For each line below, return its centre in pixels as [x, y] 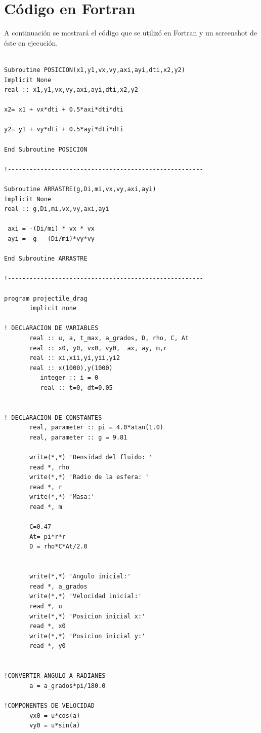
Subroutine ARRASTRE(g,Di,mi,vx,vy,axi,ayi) [80, 189]
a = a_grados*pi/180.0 [68, 686]
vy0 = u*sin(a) [55, 726]
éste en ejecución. [31, 42]
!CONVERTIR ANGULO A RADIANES [55, 676]
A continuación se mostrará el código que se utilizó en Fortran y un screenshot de [131, 33]
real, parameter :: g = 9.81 [78, 437]
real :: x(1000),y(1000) [71, 368]
